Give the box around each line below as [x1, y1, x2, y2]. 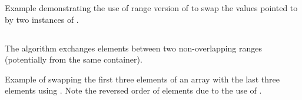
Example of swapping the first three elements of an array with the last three [5, 73, 280, 85]
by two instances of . [5, 13, 79, 25]
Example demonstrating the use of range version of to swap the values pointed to [5, 2, 298, 13]
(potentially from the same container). [5, 53, 142, 65]
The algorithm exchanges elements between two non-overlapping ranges [5, 42, 263, 54]
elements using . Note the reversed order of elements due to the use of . [5, 84, 262, 96]
